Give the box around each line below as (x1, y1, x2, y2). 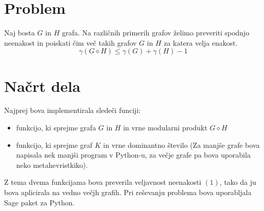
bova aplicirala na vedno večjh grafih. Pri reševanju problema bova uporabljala (4, 187, 252, 197)
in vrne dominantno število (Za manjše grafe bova (103, 139, 260, 150)
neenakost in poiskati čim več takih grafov (4, 37, 137, 48)
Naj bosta (4, 27, 35, 38)
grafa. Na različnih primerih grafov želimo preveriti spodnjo (62, 27, 250, 38)
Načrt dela (4, 75, 80, 96)
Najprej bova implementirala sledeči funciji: (4, 105, 141, 116)
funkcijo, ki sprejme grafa (16, 122, 96, 133)
